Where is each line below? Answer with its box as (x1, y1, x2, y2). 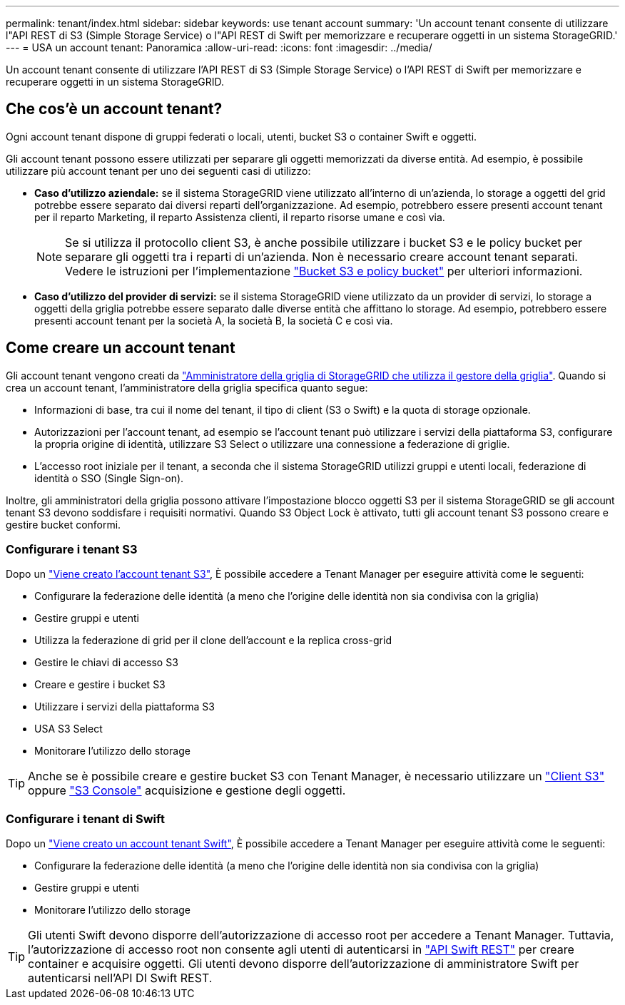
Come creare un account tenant (6, 339, 235, 357)
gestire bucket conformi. (6, 518, 121, 531)
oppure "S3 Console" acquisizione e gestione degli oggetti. (28, 783, 346, 798)
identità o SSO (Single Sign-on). (34, 471, 184, 484)
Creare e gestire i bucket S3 (34, 678, 166, 691)
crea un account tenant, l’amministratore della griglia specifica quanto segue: (6, 381, 368, 394)
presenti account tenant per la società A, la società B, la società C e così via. (34, 314, 393, 327)
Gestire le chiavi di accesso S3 (34, 656, 178, 669)
